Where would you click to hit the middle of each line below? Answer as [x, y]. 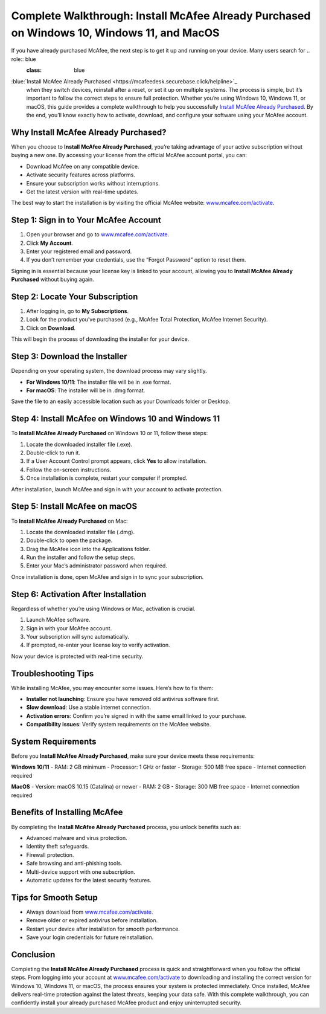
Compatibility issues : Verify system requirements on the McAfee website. [119, 725]
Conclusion [33, 954]
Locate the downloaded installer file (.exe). [79, 444]
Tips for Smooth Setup [54, 897]
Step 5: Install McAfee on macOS [74, 507]
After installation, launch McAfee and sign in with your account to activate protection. [117, 489]
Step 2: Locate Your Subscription [75, 297]
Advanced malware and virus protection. [77, 838]
